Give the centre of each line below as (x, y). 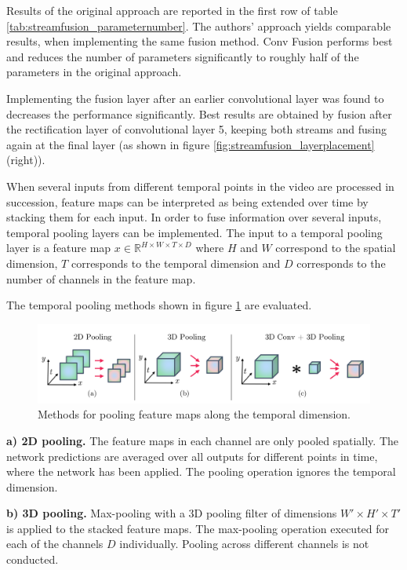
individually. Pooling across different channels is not (244, 544)
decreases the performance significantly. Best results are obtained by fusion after (199, 113)
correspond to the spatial (336, 248)
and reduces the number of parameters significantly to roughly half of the (183, 56)
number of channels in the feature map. (101, 278)
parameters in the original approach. (94, 72)
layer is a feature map (59, 248)
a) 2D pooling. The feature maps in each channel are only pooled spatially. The (202, 440)
